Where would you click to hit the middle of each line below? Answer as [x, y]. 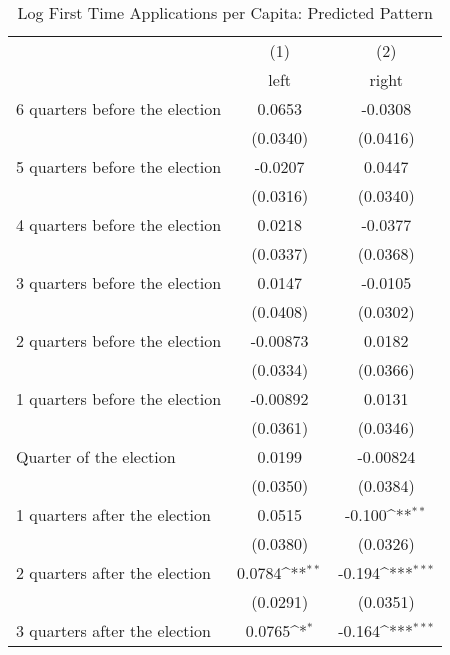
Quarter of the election [96, 456]
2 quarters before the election [119, 340]
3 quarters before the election [119, 282]
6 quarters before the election [119, 108]
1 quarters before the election [119, 398]
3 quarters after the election [113, 630]
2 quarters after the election [113, 572]
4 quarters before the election [119, 224]
